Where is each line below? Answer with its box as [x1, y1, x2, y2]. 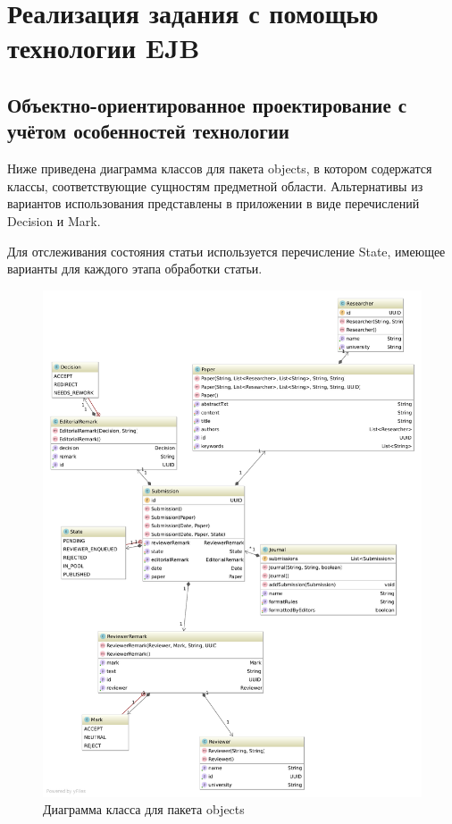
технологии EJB [7, 29, 200, 66]
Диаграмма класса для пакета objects [43, 800, 245, 819]
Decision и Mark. [7, 211, 101, 230]
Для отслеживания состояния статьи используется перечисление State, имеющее [7, 241, 446, 260]
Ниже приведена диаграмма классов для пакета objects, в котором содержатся [7, 159, 432, 178]
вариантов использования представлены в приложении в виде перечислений [7, 194, 420, 213]
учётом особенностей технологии [7, 117, 289, 145]
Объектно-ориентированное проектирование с [7, 90, 407, 118]
